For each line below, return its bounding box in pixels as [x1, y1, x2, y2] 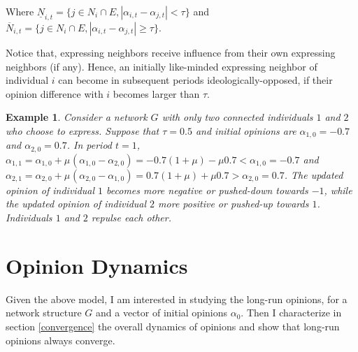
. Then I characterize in [241, 305, 342, 320]
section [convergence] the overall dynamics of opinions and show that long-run [6, 318, 340, 333]
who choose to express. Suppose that [6, 123, 159, 138]
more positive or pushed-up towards [158, 196, 309, 211]
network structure [6, 305, 82, 320]
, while [324, 182, 352, 197]
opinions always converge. [6, 332, 115, 347]
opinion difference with [6, 86, 103, 101]
